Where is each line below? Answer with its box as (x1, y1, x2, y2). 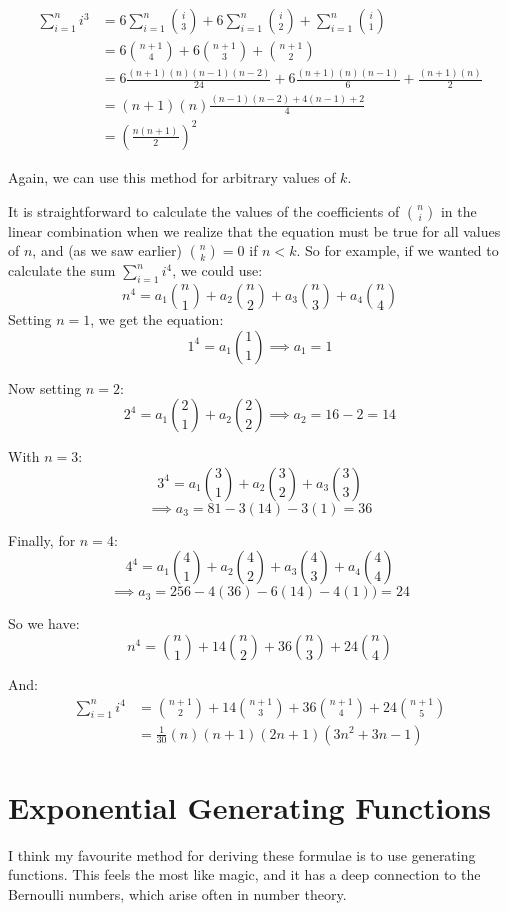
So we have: (8, 613, 80, 634)
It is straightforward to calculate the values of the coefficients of (8, 200, 400, 221)
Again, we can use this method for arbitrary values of (8, 166, 336, 187)
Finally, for (8, 529, 76, 550)
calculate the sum (8, 260, 116, 281)
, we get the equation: (90, 308, 224, 329)
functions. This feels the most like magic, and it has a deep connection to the (8, 864, 481, 885)
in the (440, 200, 477, 221)
